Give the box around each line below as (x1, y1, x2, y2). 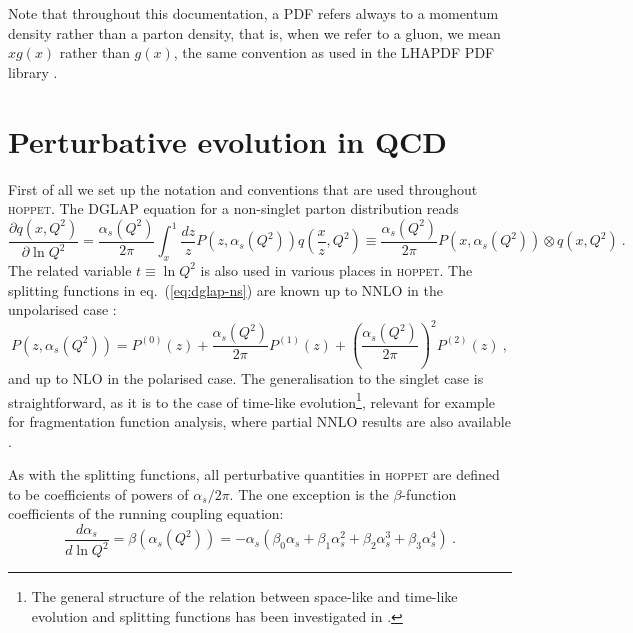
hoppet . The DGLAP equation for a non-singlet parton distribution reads (8, 198, 459, 219)
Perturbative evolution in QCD (8, 120, 448, 161)
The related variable (8, 259, 132, 280)
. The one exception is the (229, 483, 389, 504)
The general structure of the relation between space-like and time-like (31, 586, 458, 607)
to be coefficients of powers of (8, 483, 189, 504)
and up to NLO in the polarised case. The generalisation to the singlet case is (8, 368, 484, 389)
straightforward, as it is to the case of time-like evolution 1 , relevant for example (8, 388, 495, 412)
